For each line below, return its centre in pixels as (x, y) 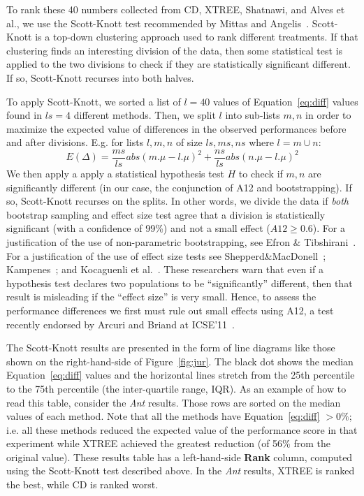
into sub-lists (253, 115)
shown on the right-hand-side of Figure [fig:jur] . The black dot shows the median (180, 361)
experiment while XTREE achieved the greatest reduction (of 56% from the (168, 443)
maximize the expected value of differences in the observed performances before (176, 128)
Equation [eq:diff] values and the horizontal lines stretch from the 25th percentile (181, 375)
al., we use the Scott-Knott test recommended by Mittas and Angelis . (158, 23)
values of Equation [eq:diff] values (286, 101)
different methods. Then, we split (145, 115)
